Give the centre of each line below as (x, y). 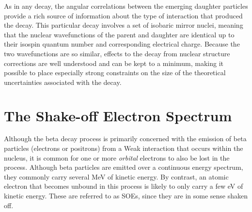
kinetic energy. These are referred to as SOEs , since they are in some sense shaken (126, 196)
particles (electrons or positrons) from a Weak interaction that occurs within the (124, 148)
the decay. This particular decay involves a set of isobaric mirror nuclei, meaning (124, 25)
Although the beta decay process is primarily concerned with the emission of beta (125, 139)
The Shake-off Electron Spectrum (118, 115)
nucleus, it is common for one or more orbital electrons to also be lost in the (117, 157)
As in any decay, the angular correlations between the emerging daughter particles (126, 6)
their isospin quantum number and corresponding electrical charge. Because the (122, 44)
